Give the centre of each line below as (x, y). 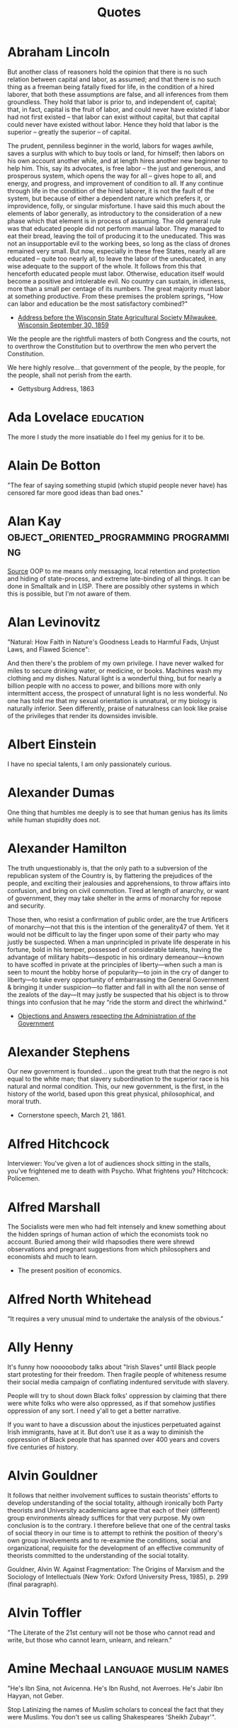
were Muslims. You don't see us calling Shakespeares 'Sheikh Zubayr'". (112, 1717)
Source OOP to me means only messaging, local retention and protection (114, 571)
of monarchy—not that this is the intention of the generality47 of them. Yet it (119, 927)
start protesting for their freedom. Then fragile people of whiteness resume (117, 1375)
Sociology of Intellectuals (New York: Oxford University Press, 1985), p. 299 (118, 1577)
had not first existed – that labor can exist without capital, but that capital (113, 117)
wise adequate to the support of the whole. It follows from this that (104, 266)
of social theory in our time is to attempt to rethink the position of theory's (115, 1533)
